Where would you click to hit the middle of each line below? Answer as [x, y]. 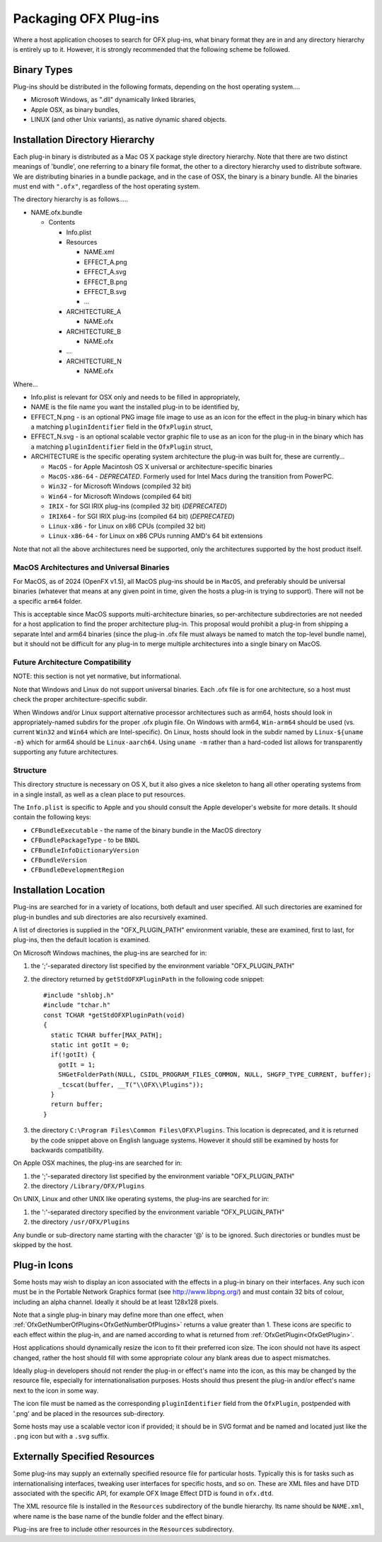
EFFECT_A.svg [105, 272]
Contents [62, 223]
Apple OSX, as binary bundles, [75, 109]
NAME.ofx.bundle [57, 212]
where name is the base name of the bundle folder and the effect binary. [118, 1516]
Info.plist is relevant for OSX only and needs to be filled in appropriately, [135, 397]
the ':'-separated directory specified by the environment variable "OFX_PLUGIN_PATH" [158, 1212]
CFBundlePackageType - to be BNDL [85, 840]
